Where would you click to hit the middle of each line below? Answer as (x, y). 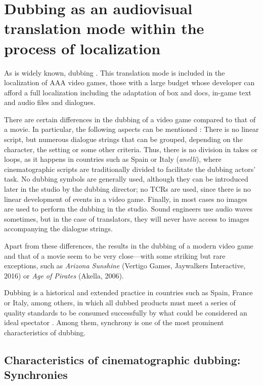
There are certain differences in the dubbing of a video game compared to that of (130, 119)
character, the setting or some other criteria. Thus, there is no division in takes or (131, 149)
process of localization (82, 48)
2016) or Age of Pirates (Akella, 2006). (64, 275)
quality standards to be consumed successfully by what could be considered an (126, 312)
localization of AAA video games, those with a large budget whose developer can (129, 82)
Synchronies (36, 375)
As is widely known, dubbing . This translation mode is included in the (115, 72)
